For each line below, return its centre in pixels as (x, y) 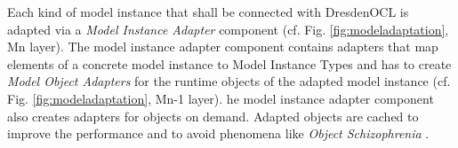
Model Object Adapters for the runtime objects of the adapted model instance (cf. (229, 81)
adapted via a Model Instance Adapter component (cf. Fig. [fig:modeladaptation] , (228, 29)
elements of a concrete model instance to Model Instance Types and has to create (229, 63)
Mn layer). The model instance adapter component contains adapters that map (223, 47)
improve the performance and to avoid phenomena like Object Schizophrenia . (218, 133)
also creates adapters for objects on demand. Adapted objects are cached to (213, 116)
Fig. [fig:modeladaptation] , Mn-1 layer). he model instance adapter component (221, 98)
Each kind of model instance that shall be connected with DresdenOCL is (208, 12)
